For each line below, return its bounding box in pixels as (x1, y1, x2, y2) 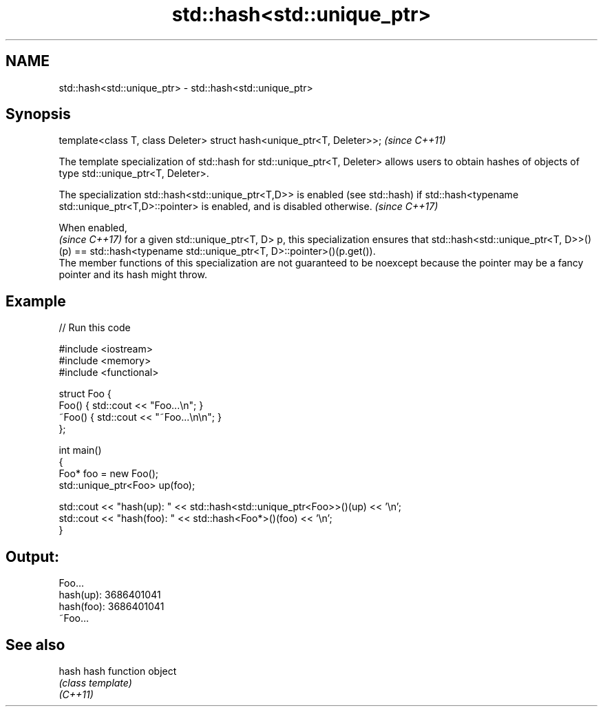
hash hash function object (59, 664, 177, 677)
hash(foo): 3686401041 (59, 600, 165, 613)
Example (6, 292, 66, 310)
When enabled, (59, 222, 127, 234)
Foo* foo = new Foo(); (59, 468, 159, 480)
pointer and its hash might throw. (59, 269, 207, 281)
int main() (59, 444, 102, 457)
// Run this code (59, 322, 131, 334)
